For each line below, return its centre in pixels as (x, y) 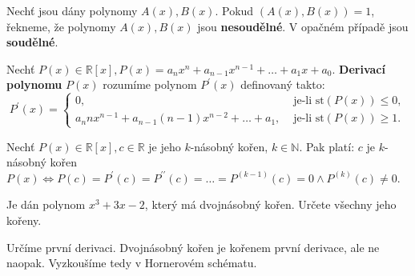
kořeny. (24, 220)
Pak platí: (330, 146)
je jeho (165, 146)
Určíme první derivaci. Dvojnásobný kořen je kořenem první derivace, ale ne (193, 247)
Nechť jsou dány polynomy (72, 10)
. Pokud (234, 10)
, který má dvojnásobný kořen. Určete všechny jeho (270, 204)
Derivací (362, 68)
